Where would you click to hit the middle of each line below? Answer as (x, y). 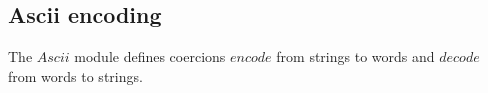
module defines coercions (150, 56)
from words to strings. (75, 75)
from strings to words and (355, 56)
